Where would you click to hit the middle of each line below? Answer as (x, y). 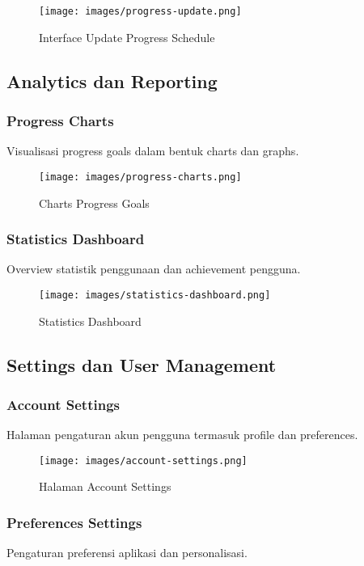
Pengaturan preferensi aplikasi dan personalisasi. (127, 553)
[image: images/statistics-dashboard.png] (155, 295)
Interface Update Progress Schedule (127, 37)
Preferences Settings (74, 522)
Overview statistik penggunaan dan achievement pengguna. (154, 269)
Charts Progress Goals (94, 203)
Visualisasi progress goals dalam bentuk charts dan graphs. (153, 151)
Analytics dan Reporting (112, 80)
